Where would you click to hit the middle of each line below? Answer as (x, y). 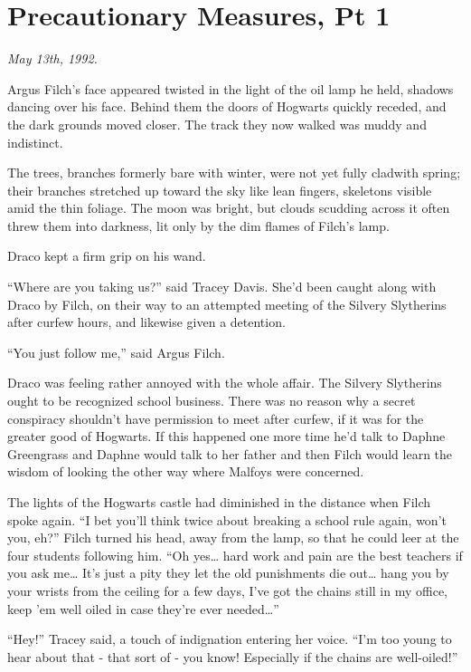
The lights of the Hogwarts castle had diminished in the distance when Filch (219, 502)
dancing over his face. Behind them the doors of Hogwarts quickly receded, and (227, 106)
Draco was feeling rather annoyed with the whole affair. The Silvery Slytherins (225, 383)
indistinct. (35, 142)
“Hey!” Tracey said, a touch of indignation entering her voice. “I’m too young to (230, 639)
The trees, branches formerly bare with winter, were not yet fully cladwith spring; (234, 173)
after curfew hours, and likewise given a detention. (146, 322)
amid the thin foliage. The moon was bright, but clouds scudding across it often (229, 208)
